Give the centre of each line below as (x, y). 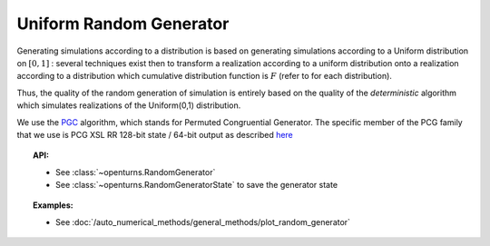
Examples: (53, 205)
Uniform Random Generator (123, 24)
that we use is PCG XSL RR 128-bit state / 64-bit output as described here (155, 134)
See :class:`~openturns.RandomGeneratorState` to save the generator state (197, 185)
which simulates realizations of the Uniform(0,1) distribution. (129, 105)
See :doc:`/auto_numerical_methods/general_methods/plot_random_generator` (203, 221)
